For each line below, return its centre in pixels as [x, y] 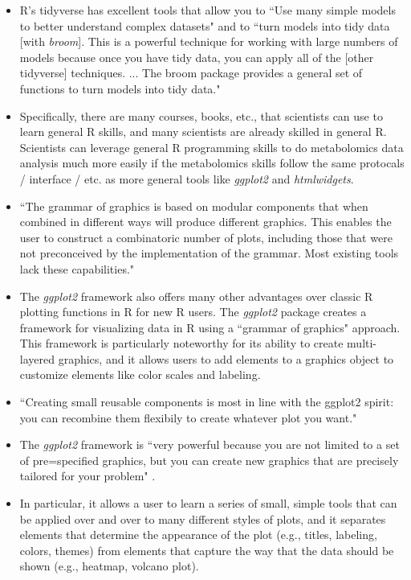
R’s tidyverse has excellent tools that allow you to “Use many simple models [208, 10]
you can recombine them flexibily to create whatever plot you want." [188, 417]
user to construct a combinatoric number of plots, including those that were [206, 237]
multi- [362, 343]
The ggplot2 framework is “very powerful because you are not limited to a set [210, 444]
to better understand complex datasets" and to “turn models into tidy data [205, 25]
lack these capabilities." [77, 268]
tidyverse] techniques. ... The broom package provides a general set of [191, 73]
